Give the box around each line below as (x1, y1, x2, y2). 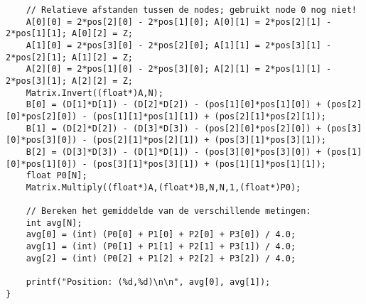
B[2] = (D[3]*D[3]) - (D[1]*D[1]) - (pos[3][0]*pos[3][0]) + (26, 146, 321, 157)
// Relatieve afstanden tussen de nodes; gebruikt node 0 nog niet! (26, 5, 357, 15)
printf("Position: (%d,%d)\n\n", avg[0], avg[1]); (26, 277, 271, 288)
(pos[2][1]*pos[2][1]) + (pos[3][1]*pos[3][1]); (92, 135, 327, 146)
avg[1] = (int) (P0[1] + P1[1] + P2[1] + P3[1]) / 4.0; (26, 241, 296, 252)
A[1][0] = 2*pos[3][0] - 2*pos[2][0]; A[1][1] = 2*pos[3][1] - (26, 40, 332, 50)
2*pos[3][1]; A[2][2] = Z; (6, 75, 133, 86)
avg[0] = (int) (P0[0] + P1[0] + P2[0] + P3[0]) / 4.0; (26, 229, 296, 240)
